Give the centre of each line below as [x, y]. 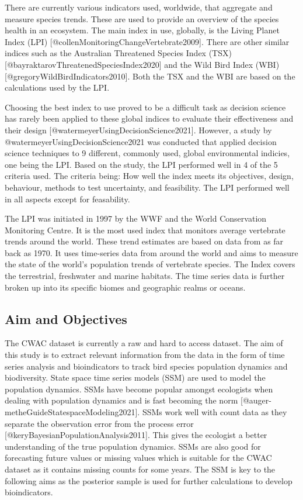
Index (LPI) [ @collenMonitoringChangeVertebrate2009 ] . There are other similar [147, 41]
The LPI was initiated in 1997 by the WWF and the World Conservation [136, 218]
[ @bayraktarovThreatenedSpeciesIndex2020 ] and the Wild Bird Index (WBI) [142, 64]
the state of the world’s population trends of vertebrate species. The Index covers [150, 264]
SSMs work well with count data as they [215, 412]
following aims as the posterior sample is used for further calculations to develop [149, 480]
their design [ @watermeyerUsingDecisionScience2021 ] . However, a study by [138, 130]
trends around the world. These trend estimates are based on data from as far [144, 241]
